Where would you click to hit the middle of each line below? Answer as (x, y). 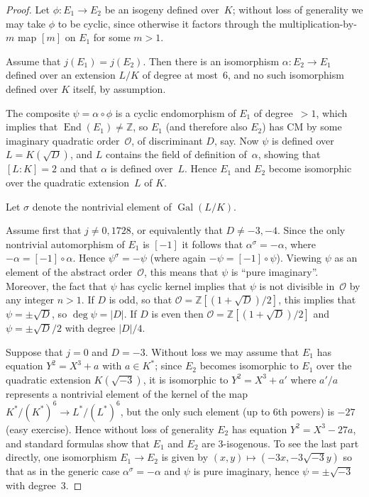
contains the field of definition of (176, 154)
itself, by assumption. (119, 88)
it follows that (213, 244)
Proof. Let (28, 9)
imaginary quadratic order (63, 140)
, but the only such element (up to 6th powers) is (227, 411)
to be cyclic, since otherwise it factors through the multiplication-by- (207, 23)
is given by (185, 457)
